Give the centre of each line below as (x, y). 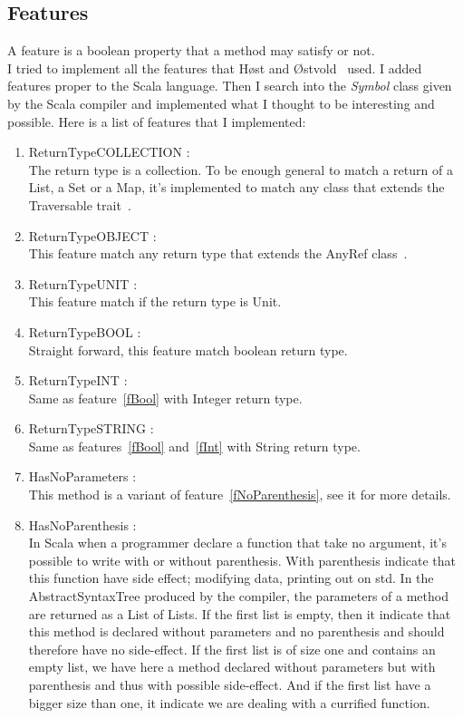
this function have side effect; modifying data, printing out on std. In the (231, 578)
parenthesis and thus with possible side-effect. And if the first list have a (230, 685)
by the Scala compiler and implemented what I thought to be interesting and (221, 103)
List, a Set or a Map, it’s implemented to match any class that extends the (236, 187)
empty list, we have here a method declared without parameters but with (232, 667)
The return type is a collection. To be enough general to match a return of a (241, 169)
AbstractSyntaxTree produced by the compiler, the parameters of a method (238, 596)
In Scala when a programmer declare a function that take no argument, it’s (237, 543)
